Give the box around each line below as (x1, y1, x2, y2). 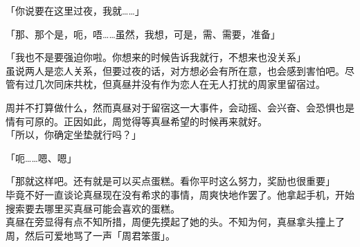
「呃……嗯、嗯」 (6, 150, 77, 165)
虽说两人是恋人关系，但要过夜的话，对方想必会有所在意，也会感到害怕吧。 (6, 63, 345, 77)
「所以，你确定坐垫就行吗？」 (6, 127, 141, 142)
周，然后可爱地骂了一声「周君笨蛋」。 (6, 228, 175, 242)
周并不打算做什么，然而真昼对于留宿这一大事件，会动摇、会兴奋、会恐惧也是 (6, 100, 354, 114)
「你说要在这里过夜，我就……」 (6, 3, 145, 17)
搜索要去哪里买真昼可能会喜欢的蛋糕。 (6, 201, 180, 215)
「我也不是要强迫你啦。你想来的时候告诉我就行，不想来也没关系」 (6, 50, 306, 64)
